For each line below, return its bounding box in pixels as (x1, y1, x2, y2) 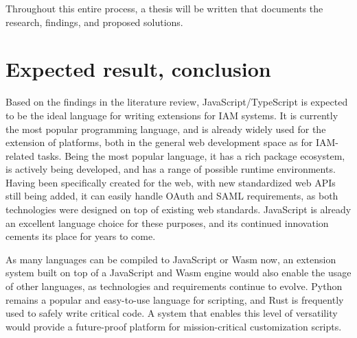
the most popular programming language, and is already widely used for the (5, 121, 326, 136)
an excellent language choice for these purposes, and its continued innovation (5, 215, 329, 230)
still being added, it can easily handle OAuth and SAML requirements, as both (5, 189, 338, 203)
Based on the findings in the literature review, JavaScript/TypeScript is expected (5, 95, 348, 109)
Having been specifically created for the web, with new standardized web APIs (5, 175, 336, 189)
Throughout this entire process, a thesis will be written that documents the (5, 1, 323, 15)
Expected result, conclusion (5, 55, 271, 83)
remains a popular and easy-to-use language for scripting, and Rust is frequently (5, 292, 344, 306)
